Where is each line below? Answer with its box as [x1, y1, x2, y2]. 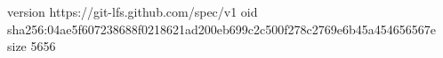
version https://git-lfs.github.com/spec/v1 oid [7, 3, 258, 20]
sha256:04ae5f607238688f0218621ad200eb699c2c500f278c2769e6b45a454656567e [7, 19, 436, 38]
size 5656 [7, 37, 56, 55]
